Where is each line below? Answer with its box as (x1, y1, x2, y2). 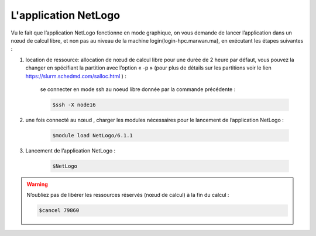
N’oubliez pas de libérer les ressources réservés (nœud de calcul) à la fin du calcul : (26, 192, 229, 199)
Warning (26, 181, 48, 188)
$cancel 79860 (39, 207, 80, 214)
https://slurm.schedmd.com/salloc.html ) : (25, 72, 127, 79)
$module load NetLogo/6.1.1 (52, 132, 133, 138)
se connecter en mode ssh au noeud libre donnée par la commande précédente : (40, 85, 236, 93)
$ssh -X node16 (52, 101, 96, 108)
